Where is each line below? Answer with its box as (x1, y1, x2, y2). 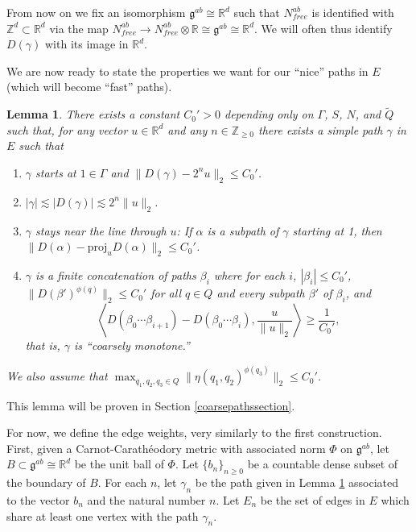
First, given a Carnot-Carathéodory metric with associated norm (6, 439, 326, 456)
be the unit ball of (74, 455, 164, 472)
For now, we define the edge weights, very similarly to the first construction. (6, 424, 382, 441)
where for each (213, 266, 286, 283)
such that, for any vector (6, 121, 128, 138)
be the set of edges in (260, 492, 365, 508)
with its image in (44, 35, 129, 52)
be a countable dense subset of (247, 455, 398, 472)
